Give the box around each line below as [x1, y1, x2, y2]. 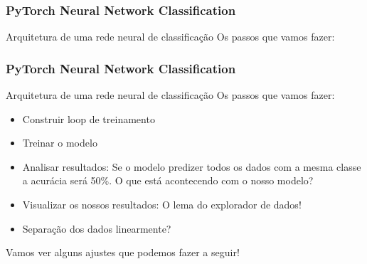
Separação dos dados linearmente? [22, 221, 171, 236]
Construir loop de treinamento [22, 111, 155, 126]
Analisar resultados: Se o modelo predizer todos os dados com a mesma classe [22, 159, 361, 174]
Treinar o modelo [22, 135, 97, 150]
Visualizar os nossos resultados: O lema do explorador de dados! [22, 197, 302, 211]
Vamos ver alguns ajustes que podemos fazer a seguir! [6, 245, 240, 260]
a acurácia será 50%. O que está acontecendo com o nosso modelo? [22, 173, 314, 188]
